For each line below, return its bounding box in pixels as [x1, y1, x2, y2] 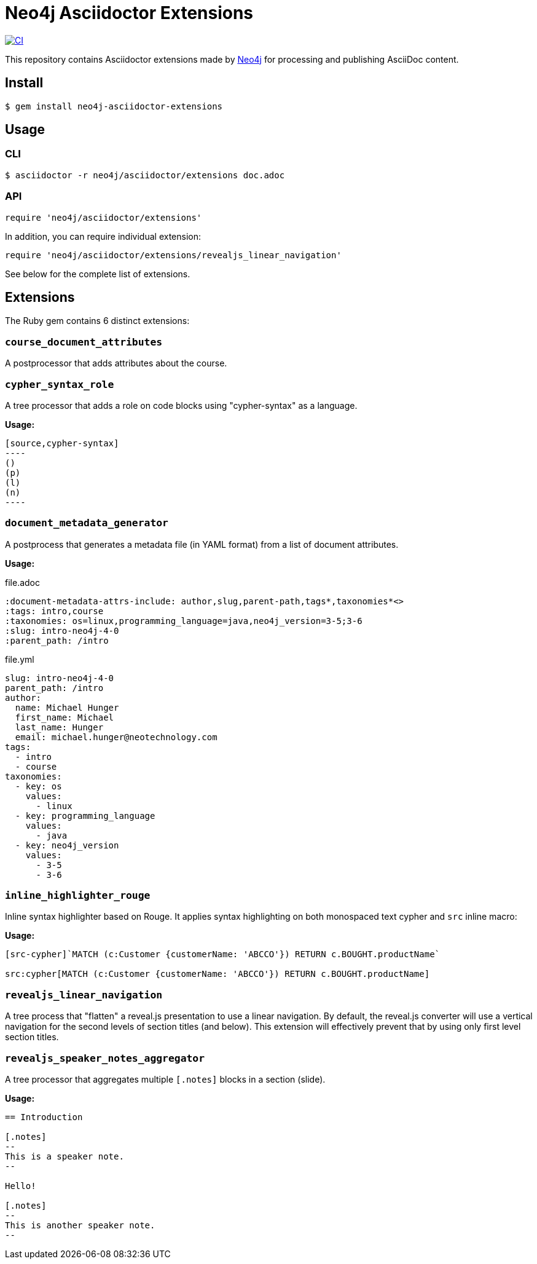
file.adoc [5, 577, 40, 588]
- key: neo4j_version [15, 840, 119, 850]
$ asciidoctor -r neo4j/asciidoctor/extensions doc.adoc [5, 170, 285, 180]
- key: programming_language [15, 810, 155, 821]
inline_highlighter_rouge [5, 890, 151, 902]
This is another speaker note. [5, 1220, 155, 1230]
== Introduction [5, 1112, 83, 1122]
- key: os [15, 781, 62, 791]
